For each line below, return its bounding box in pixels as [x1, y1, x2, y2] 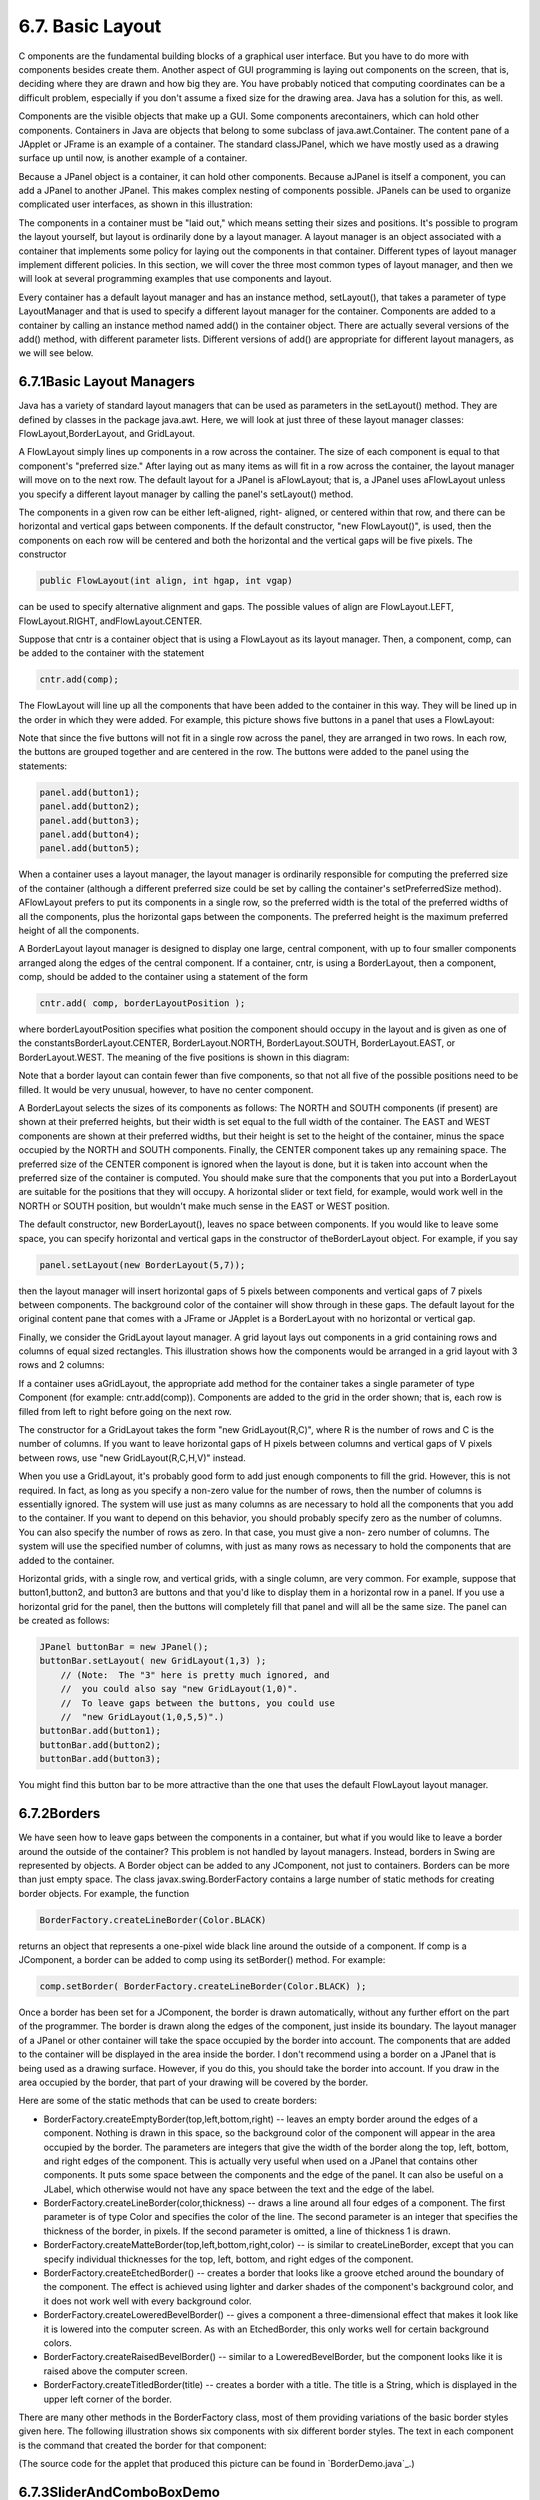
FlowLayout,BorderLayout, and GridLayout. [18, 428, 195, 440]
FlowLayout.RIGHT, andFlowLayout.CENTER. [18, 615, 203, 627]
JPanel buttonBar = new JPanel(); [39, 1641, 209, 1653]
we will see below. [18, 347, 94, 359]
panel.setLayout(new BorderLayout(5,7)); [39, 1259, 246, 1270]
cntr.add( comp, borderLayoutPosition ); [39, 998, 246, 1009]
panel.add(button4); [39, 829, 140, 840]
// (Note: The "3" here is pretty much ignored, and [60, 1669, 330, 1680]
